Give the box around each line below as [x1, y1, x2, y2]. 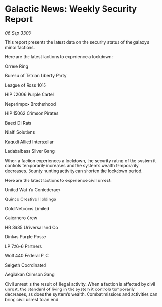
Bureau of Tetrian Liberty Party [5, 72, 67, 78]
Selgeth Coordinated [5, 262, 46, 268]
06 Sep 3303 [5, 30, 31, 36]
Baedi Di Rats [5, 120, 32, 126]
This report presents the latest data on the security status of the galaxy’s [5, 39, 150, 45]
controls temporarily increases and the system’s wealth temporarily [5, 163, 139, 168]
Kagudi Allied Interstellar [5, 139, 54, 144]
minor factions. [5, 44, 35, 50]
